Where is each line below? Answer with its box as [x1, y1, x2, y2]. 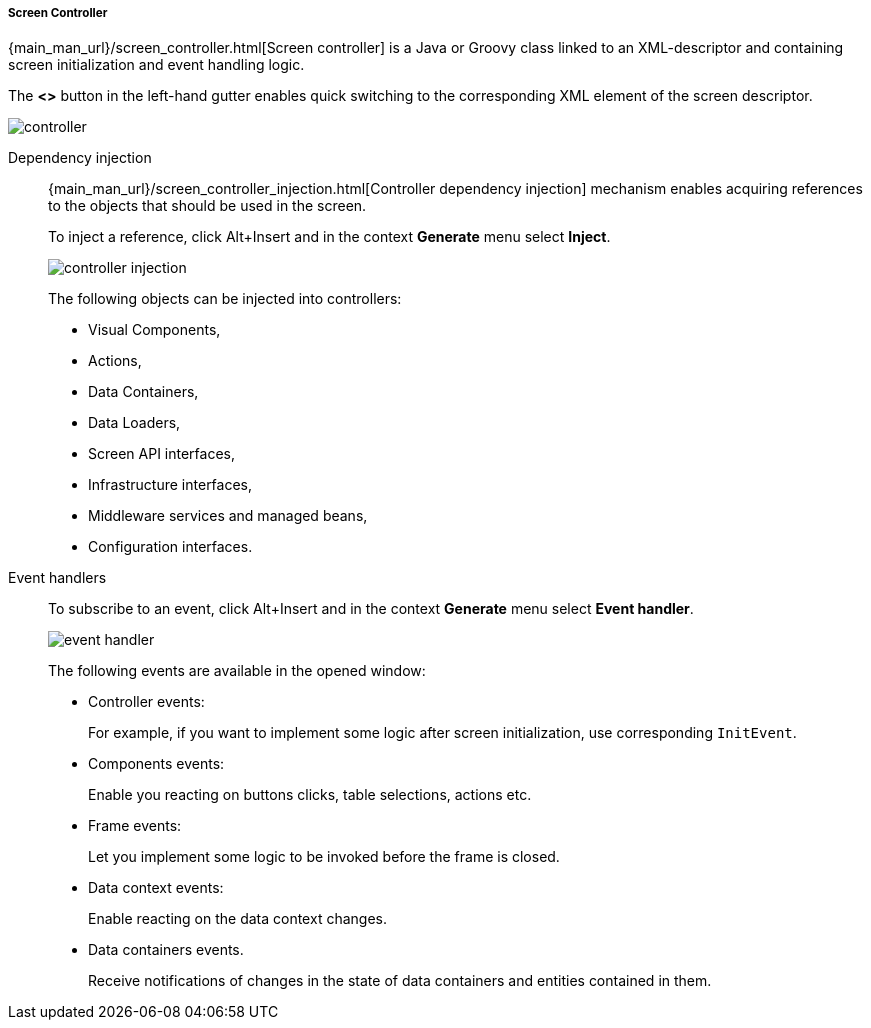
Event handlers [8, 569, 107, 587]
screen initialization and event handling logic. [8, 56, 305, 74]
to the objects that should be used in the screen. [48, 197, 367, 215]
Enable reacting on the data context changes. [88, 910, 387, 928]
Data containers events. [88, 941, 244, 959]
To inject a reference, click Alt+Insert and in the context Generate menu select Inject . [48, 228, 611, 246]
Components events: [88, 755, 225, 773]
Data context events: [88, 879, 224, 897]
